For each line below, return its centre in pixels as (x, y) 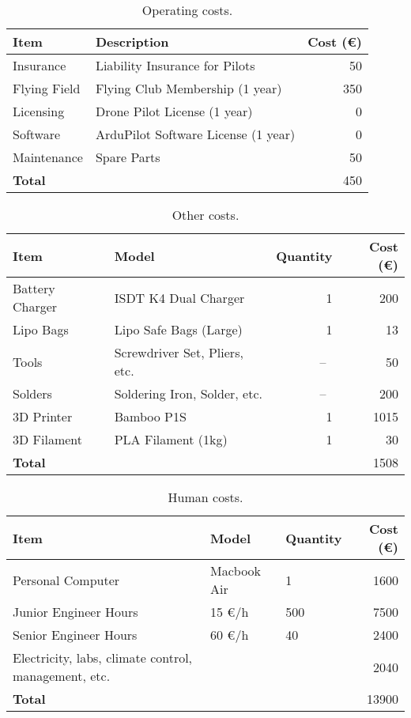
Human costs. (205, 497)
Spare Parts (128, 157)
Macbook (236, 571)
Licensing (39, 111)
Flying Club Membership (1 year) (189, 88)
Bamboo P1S (150, 416)
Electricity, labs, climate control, (103, 658)
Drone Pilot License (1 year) (174, 111)
